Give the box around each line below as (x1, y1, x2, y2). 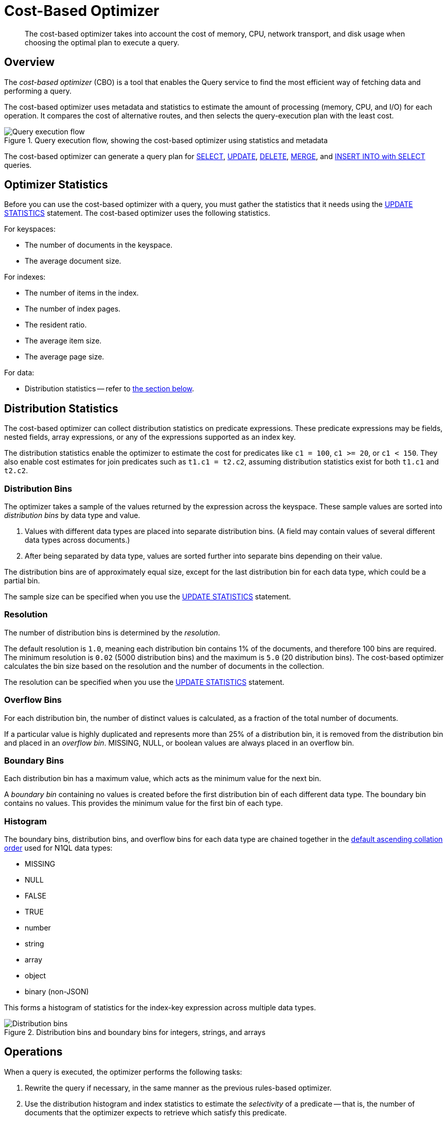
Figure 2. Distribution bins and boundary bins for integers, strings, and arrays (4, 1028, 266, 1037)
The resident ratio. (25, 320, 87, 330)
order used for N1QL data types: (4, 843, 113, 853)
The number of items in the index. (25, 288, 139, 298)
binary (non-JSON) (25, 987, 89, 996)
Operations (4, 1045, 63, 1059)
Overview (4, 56, 55, 69)
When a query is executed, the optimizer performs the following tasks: (4, 1067, 242, 1076)
